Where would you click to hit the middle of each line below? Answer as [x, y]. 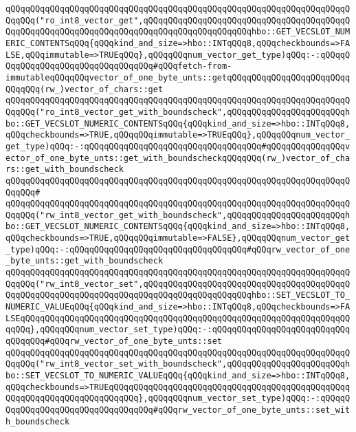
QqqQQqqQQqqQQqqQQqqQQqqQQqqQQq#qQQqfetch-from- [119, 66]
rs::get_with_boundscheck [65, 170]
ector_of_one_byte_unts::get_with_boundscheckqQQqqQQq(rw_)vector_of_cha [178, 158]
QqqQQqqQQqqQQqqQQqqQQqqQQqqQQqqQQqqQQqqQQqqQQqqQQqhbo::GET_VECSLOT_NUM [178, 32]
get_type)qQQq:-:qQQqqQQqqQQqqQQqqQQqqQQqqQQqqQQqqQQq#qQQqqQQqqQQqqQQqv [178, 146]
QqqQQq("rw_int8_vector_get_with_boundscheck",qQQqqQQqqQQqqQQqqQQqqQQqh [178, 215]
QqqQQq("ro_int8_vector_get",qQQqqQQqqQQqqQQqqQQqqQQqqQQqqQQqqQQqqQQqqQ [178, 20]
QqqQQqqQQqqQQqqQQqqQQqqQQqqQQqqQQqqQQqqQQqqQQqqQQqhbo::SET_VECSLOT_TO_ [178, 295]
